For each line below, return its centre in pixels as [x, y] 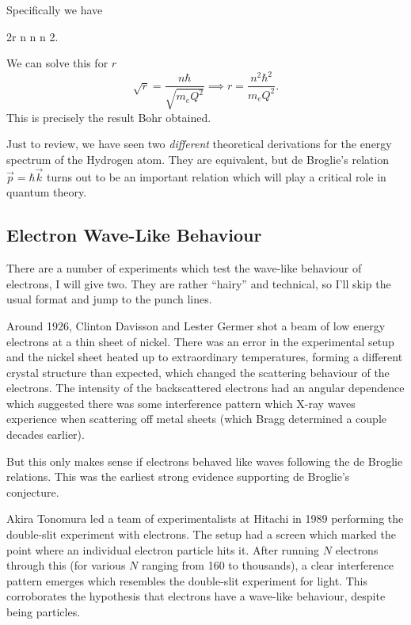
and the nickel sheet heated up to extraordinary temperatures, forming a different [205, 357]
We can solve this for [57, 63]
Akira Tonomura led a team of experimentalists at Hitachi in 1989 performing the [205, 518]
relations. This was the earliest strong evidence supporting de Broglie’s [178, 476]
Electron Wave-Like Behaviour [134, 235]
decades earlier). [46, 434]
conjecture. [33, 492]
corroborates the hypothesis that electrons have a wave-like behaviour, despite [196, 596]
